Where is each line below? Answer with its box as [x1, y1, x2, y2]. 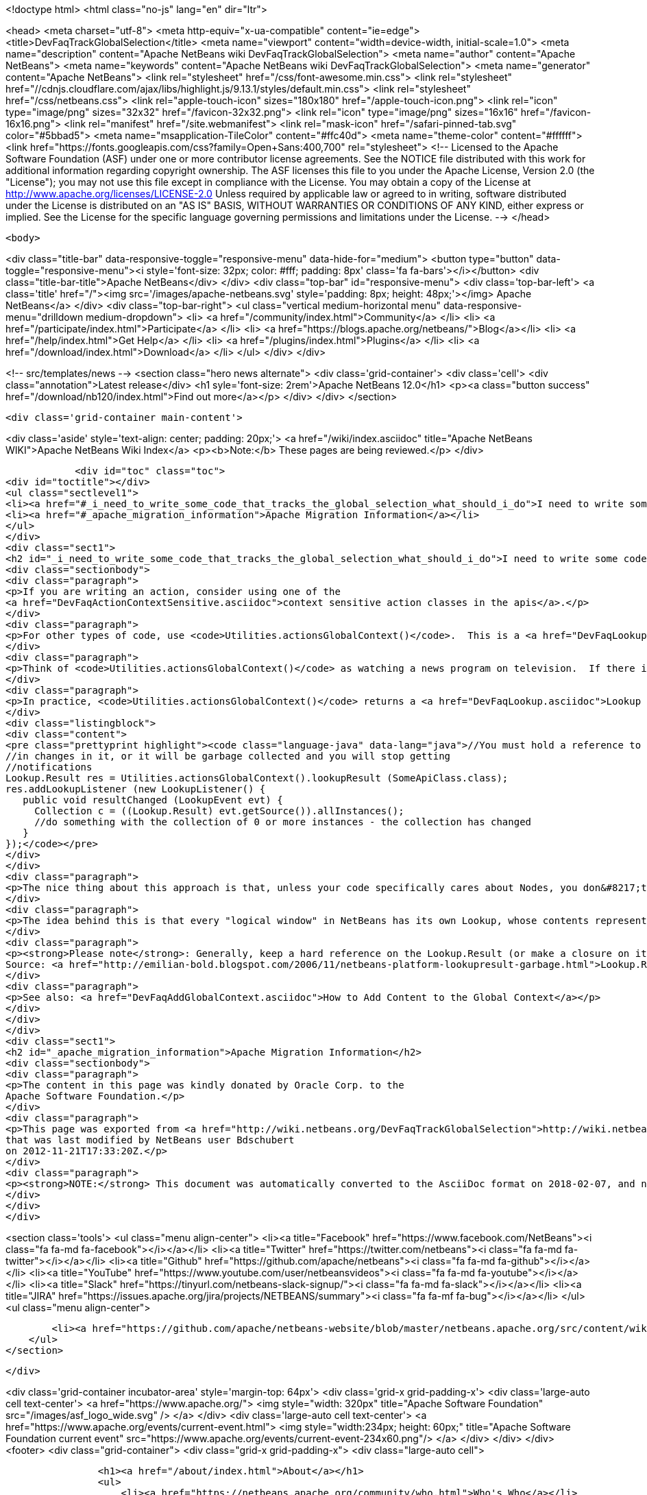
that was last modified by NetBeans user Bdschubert [5, 1134, 295, 1145]
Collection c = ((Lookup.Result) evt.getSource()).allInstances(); [34, 805, 404, 816]
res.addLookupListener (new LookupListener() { [5, 783, 266, 794]
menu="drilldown [5, 311, 84, 323]
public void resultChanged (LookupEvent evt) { [23, 794, 283, 805]
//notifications [5, 762, 93, 773]
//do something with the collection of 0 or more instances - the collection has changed [34, 816, 532, 827]
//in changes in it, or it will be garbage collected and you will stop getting [5, 751, 451, 762]
